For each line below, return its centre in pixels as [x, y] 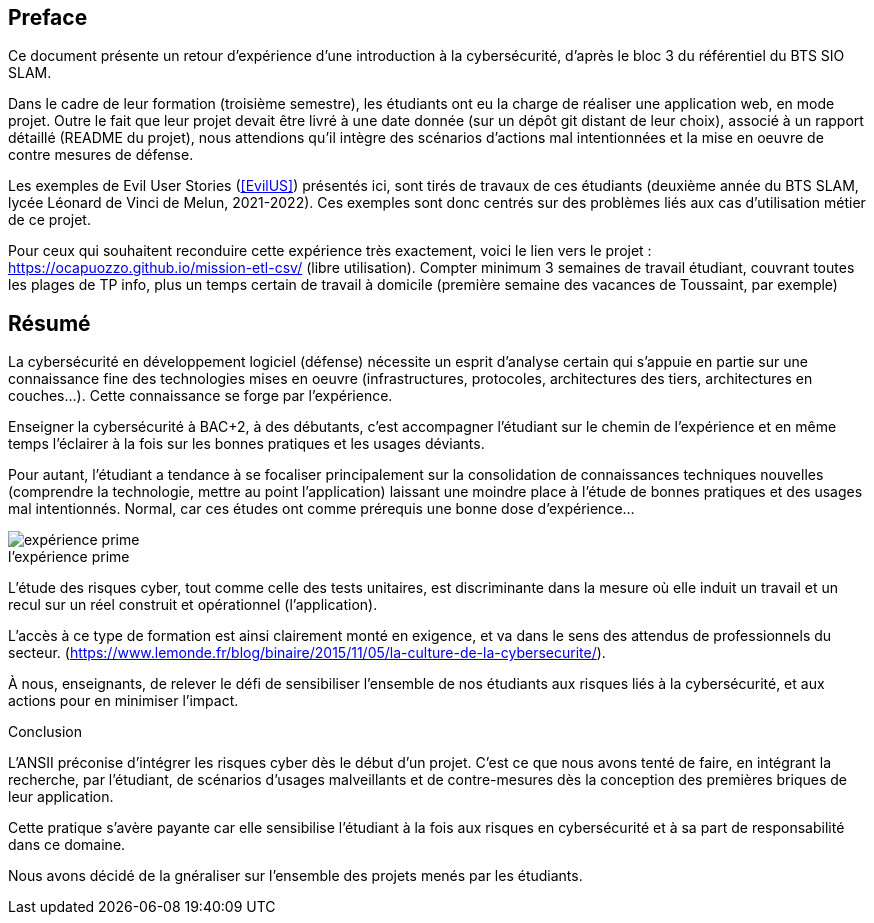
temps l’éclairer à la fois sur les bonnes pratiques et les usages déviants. [246, 444]
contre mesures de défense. [101, 155]
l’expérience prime [69, 557]
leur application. [61, 797]
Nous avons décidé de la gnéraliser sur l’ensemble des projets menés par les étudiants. [295, 876]
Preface [48, 17]
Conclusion [45, 732]
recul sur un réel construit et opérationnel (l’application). [193, 605]
